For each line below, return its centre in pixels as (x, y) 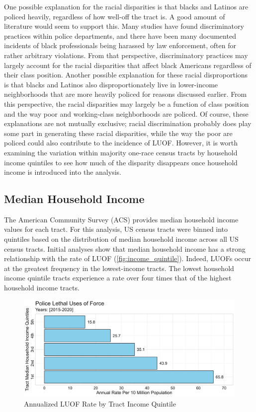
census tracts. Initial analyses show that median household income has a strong (125, 248)
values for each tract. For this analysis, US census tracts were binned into (116, 229)
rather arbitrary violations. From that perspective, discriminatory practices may (126, 55)
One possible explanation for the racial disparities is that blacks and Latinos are (126, 6)
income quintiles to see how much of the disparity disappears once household (121, 162)
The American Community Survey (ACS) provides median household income (121, 219)
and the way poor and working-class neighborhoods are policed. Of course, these (126, 113)
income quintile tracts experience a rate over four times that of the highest (118, 278)
